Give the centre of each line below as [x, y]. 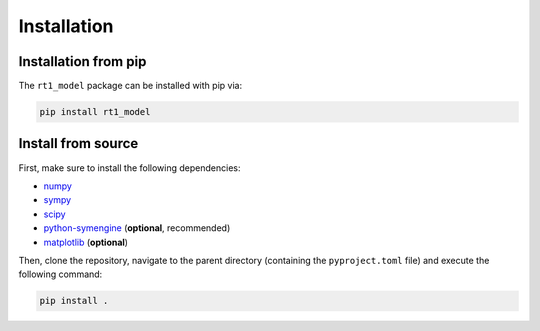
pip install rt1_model [95, 112]
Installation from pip [82, 61]
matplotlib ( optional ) [86, 242]
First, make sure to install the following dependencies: [129, 167]
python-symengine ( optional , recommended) [137, 228]
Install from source [78, 143]
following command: [60, 274]
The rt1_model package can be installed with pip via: [130, 86]
